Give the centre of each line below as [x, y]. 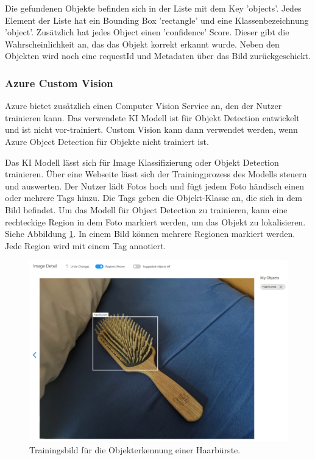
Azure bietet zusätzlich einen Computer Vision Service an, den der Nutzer [143, 106]
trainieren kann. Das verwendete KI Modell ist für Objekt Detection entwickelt [152, 117]
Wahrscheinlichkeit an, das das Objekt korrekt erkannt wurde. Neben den [142, 44]
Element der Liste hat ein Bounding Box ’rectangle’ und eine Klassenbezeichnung [157, 20]
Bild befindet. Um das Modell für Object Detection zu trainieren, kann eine [146, 209]
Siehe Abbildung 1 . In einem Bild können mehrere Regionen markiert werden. [150, 234]
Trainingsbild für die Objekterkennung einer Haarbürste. [135, 449]
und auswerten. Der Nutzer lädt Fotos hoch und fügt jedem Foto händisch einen [154, 186]
